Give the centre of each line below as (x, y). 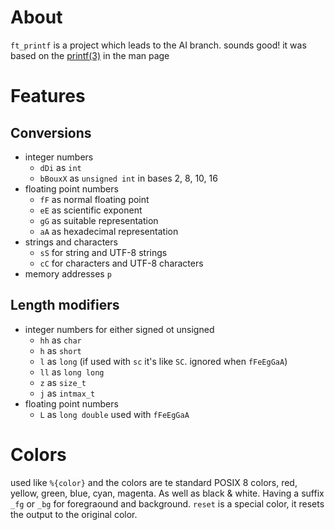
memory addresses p (68, 273)
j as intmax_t (67, 393)
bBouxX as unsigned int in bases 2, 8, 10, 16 (128, 178)
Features (48, 96)
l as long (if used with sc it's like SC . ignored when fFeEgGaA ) (163, 361)
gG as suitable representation (99, 220)
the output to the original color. (74, 514)
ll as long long (72, 372)
